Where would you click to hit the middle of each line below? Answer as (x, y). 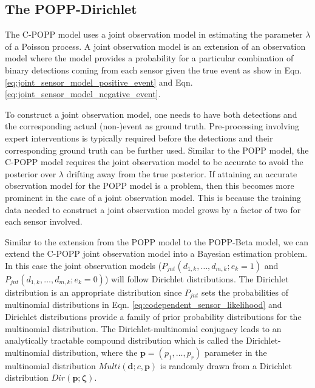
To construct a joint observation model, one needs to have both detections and (151, 114)
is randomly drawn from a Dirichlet (226, 365)
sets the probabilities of (245, 292)
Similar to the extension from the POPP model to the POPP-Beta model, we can (157, 241)
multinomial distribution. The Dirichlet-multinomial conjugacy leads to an (143, 328)
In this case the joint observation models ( (83, 265)
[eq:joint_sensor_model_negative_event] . (83, 94)
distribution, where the (95, 352)
